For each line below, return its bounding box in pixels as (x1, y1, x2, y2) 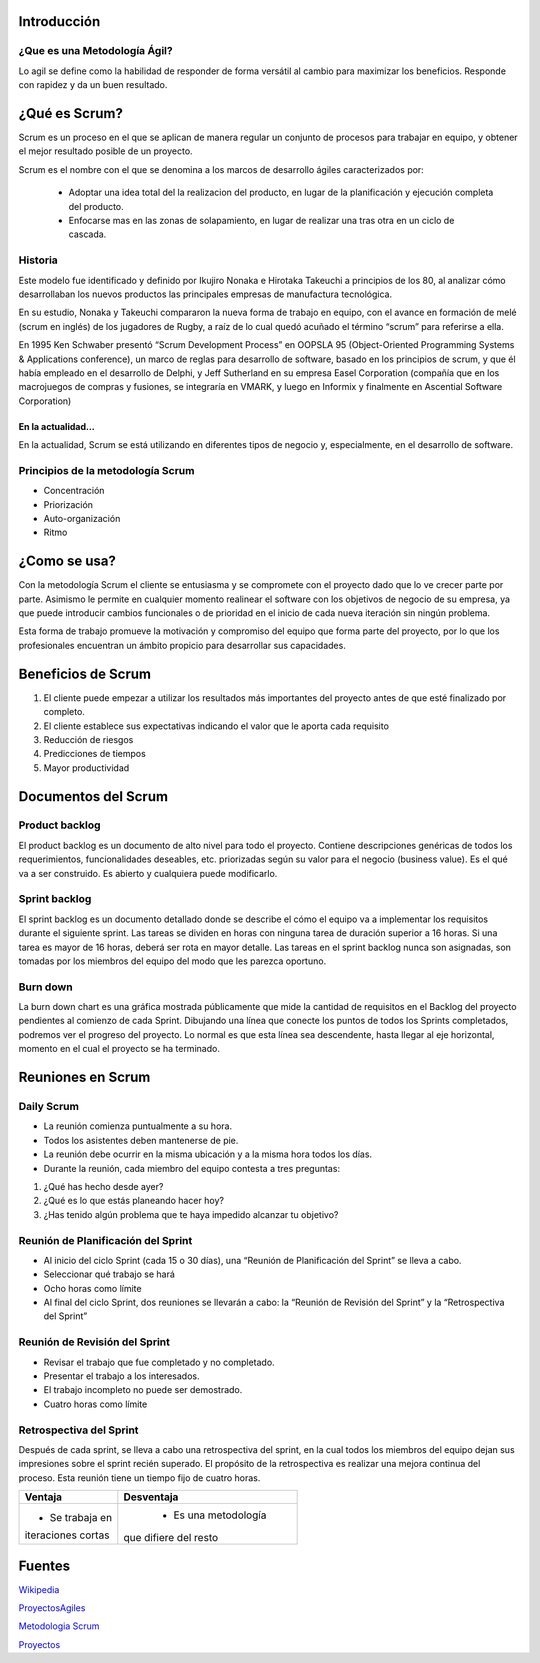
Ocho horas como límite (43, 1282, 142, 1294)
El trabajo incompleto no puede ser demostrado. (43, 1384, 243, 1396)
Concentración (43, 485, 105, 497)
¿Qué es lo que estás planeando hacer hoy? (43, 1195, 225, 1207)
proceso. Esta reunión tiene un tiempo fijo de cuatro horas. (18, 1471, 261, 1484)
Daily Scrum (18, 1100, 80, 1114)
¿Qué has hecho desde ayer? (43, 1180, 164, 1192)
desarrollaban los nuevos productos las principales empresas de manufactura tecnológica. (18, 288, 393, 300)
